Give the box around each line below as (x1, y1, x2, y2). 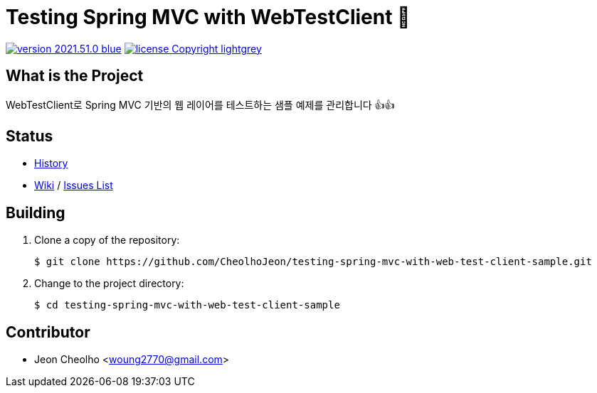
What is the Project (6, 67, 144, 85)
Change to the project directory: (34, 277, 184, 290)
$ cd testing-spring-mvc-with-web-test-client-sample (34, 299, 340, 311)
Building (6, 203, 65, 222)
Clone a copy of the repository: (34, 234, 180, 247)
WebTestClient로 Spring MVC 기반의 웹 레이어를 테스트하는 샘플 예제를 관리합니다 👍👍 (6, 98, 395, 111)
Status (6, 127, 53, 146)
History (34, 157, 68, 170)
